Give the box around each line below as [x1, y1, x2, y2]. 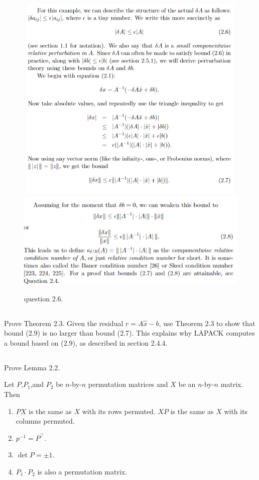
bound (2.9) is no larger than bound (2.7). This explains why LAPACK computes [4, 328, 255, 338]
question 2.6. [24, 293, 63, 303]
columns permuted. [16, 416, 75, 426]
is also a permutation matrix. [37, 466, 127, 476]
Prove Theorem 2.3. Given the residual [4, 317, 123, 328]
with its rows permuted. [82, 406, 156, 416]
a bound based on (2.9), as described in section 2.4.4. [4, 337, 168, 348]
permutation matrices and [88, 379, 168, 389]
